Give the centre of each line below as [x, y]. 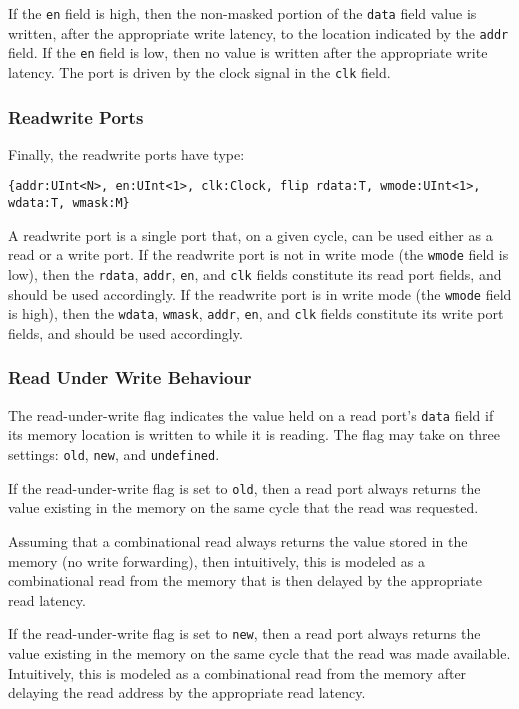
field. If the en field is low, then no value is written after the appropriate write [248, 52]
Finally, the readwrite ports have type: [126, 153]
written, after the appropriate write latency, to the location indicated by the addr [258, 32]
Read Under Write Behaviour [130, 377]
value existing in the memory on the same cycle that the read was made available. [259, 652]
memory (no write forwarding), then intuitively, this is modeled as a [216, 560]
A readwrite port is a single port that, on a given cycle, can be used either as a [250, 234]
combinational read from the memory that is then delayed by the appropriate [245, 580]
